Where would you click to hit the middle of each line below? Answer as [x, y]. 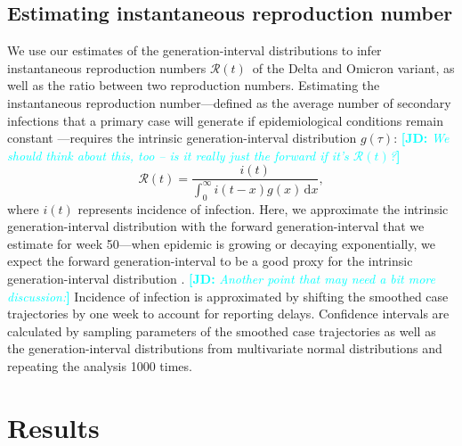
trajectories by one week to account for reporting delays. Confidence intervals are [228, 314]
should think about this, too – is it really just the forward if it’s [178, 155]
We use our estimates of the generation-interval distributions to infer [195, 50]
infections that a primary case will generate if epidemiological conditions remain [225, 120]
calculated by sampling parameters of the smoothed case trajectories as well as [222, 330]
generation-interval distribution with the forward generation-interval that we [216, 226]
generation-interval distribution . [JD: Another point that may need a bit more [221, 278]
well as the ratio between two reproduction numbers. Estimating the [194, 85]
